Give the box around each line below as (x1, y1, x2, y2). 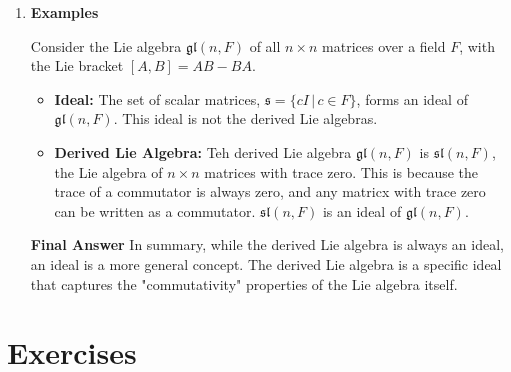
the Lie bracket (30, 55, 124, 76)
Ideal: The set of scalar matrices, (54, 88, 261, 109)
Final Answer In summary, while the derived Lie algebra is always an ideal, (30, 234, 504, 255)
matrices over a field (322, 35, 446, 56)
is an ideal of (322, 200, 402, 221)
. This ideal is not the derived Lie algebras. (113, 108, 378, 129)
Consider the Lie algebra (30, 35, 182, 56)
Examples (30, 2, 99, 22)
